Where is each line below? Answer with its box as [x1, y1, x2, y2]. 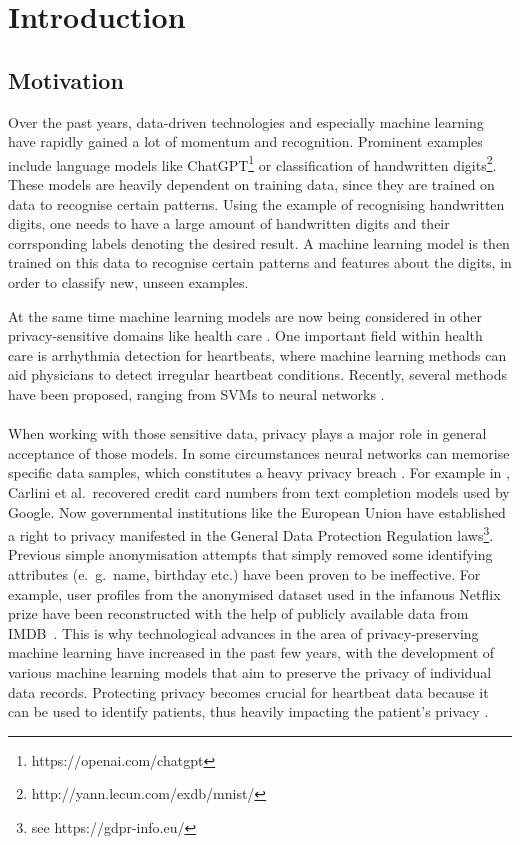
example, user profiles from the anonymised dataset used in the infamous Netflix [8, 583, 501, 604]
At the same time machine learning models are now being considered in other [8, 305, 483, 326]
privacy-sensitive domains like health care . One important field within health [8, 325, 483, 346]
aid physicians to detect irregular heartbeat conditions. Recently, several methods [8, 364, 507, 385]
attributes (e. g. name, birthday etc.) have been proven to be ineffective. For [8, 563, 481, 584]
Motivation [8, 64, 124, 95]
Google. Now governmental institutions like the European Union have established [8, 501, 506, 522]
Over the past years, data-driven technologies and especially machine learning [8, 111, 484, 132]
